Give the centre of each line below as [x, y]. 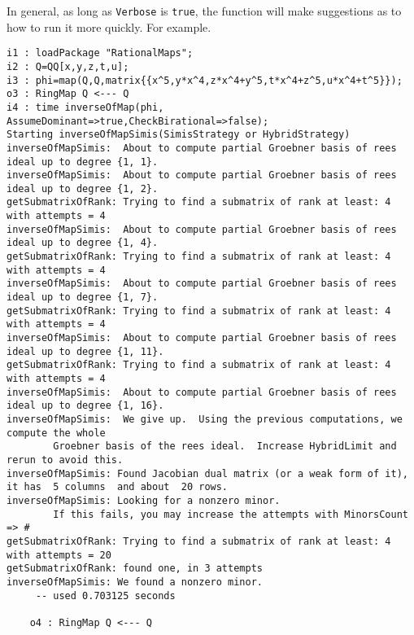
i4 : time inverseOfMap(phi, [85, 107]
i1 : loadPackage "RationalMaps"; [100, 53]
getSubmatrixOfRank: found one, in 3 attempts [135, 569]
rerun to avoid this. [65, 460]
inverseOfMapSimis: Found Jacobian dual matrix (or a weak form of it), [207, 473]
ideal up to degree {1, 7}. [83, 298]
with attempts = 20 [59, 555]
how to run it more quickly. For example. [109, 26]
